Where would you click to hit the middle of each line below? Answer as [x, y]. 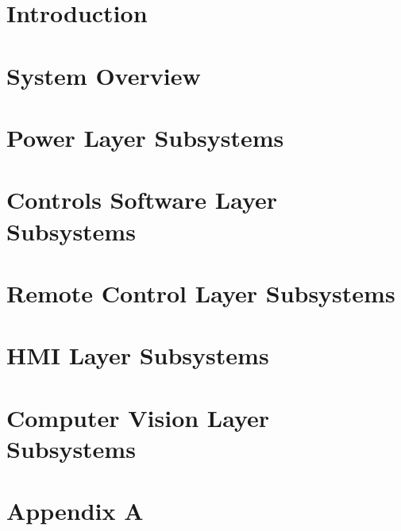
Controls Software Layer [142, 200]
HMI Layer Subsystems [138, 355]
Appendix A [75, 511]
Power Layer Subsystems [145, 137]
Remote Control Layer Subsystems [201, 292]
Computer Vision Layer [138, 417]
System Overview [104, 75]
